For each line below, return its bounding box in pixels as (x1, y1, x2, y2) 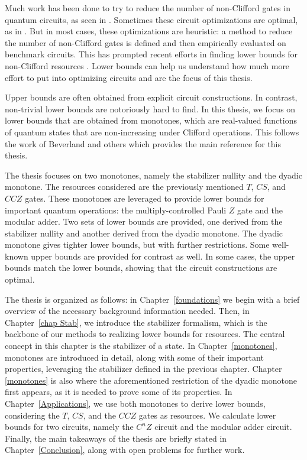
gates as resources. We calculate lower (138, 409, 276, 421)
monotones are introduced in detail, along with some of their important (5, 351, 264, 363)
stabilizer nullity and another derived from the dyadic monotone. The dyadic (5, 226, 283, 239)
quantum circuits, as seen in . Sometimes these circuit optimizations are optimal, (5, 13, 298, 25)
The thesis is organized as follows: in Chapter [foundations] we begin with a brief (5, 293, 300, 305)
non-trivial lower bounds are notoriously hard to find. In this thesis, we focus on (5, 102, 296, 115)
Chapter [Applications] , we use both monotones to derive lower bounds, (5, 397, 266, 409)
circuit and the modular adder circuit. (154, 420, 292, 433)
